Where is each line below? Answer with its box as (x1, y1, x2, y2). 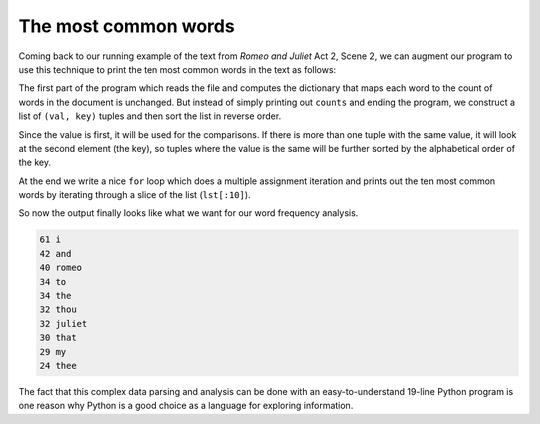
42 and (39, 248, 72, 259)
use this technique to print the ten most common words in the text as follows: (18, 63, 337, 75)
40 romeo (39, 262, 83, 274)
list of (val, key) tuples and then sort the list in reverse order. (18, 110, 282, 122)
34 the (39, 290, 72, 301)
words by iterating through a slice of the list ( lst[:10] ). (18, 189, 251, 201)
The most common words (18, 15, 235, 37)
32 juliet (39, 318, 88, 329)
